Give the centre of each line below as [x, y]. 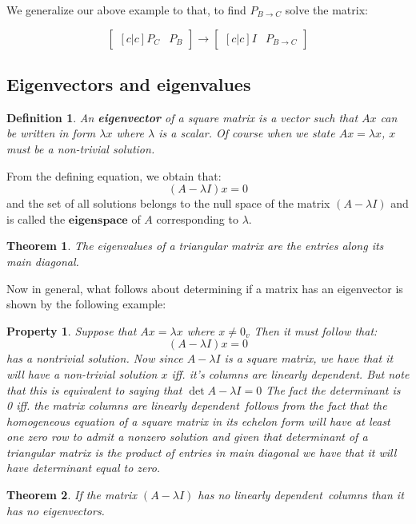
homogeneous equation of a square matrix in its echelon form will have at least [198, 421]
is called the [36, 218]
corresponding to [197, 218]
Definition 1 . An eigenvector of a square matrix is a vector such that [182, 117]
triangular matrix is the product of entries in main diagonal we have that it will [202, 452]
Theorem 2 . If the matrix [72, 495]
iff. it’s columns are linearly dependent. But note [290, 373]
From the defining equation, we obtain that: [114, 175]
